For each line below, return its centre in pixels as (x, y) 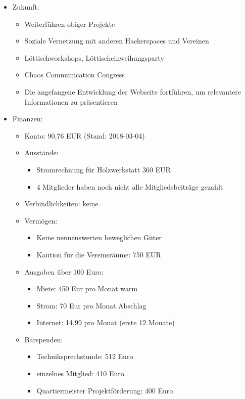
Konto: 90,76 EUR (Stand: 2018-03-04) (85, 135)
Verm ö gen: (41, 220)
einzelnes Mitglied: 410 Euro (80, 373)
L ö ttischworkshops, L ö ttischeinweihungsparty (94, 57)
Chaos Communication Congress (75, 75)
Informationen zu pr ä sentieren (71, 101)
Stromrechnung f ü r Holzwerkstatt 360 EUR (104, 169)
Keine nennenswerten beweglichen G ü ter (99, 237)
